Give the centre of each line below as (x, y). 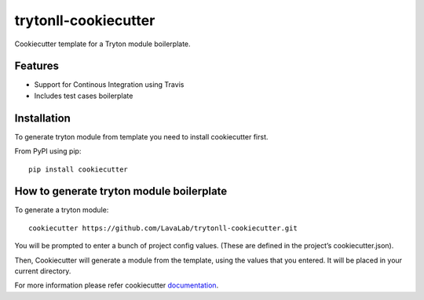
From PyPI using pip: (48, 151)
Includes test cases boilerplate (84, 96)
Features (37, 66)
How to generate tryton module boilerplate (121, 192)
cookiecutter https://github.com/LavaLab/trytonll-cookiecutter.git (163, 228)
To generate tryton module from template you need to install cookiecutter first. (141, 136)
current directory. (43, 271)
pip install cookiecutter (79, 169)
